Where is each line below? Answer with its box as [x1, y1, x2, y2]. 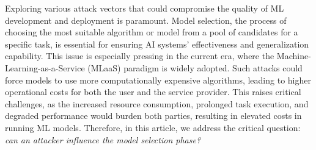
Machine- [276, 49, 311, 62]
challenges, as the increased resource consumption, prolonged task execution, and [5, 97, 309, 110]
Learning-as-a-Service [5, 61, 85, 74]
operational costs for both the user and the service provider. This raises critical [5, 85, 301, 98]
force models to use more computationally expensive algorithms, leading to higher [5, 73, 311, 86]
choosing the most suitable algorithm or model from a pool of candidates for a [5, 26, 298, 38]
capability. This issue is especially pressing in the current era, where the [5, 49, 274, 62]
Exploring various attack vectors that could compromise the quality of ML [5, 2, 284, 14]
